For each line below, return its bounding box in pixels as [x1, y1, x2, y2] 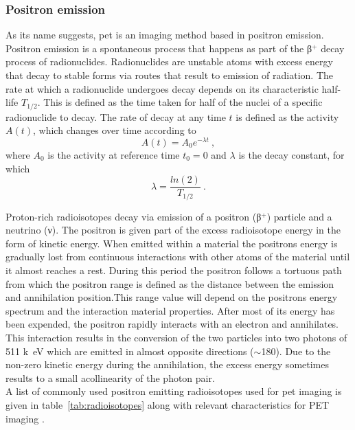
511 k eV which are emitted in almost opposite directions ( [5, 343, 254, 358]
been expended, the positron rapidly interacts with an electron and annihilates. [5, 317, 339, 331]
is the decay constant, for [238, 147, 345, 161]
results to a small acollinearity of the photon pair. [5, 370, 215, 385]
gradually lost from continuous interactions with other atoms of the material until [5, 249, 350, 264]
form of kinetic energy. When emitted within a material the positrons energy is [5, 236, 338, 250]
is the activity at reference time [47, 147, 180, 161]
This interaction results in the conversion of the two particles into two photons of [5, 330, 347, 344]
